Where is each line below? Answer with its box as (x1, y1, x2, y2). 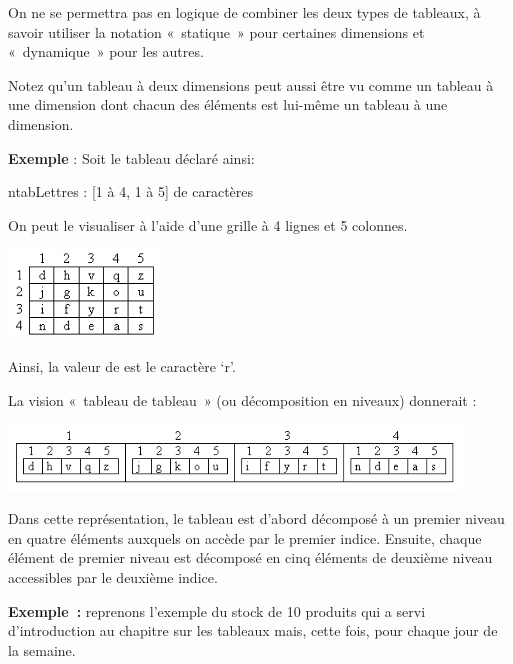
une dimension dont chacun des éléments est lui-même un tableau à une (8, 94, 448, 115)
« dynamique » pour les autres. (8, 41, 204, 62)
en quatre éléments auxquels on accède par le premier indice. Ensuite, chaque (8, 527, 482, 548)
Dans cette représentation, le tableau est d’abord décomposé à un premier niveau (8, 508, 505, 529)
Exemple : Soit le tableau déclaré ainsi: (8, 147, 255, 168)
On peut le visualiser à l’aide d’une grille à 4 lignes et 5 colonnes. (8, 214, 408, 235)
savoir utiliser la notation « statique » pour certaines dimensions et (8, 21, 425, 42)
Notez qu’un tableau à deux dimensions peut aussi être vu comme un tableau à (8, 74, 494, 95)
